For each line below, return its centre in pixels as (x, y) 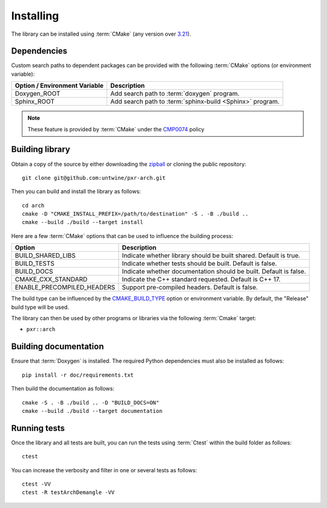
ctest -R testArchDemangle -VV (68, 493)
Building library (41, 149)
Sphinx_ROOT (35, 102)
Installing (35, 16)
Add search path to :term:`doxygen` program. (175, 94)
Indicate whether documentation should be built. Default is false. (214, 271)
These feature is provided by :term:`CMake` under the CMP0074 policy (116, 129)
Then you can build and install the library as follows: (76, 191)
